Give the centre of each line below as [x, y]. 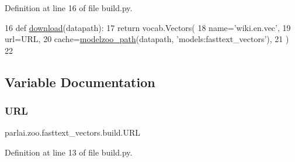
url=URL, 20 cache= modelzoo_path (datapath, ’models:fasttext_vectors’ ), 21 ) [147, 39]
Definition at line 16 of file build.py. [69, 8]
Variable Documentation [80, 82]
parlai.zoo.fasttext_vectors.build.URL [73, 132]
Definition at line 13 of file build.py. [69, 152]
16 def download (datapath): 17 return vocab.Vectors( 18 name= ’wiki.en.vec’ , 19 [148, 27]
